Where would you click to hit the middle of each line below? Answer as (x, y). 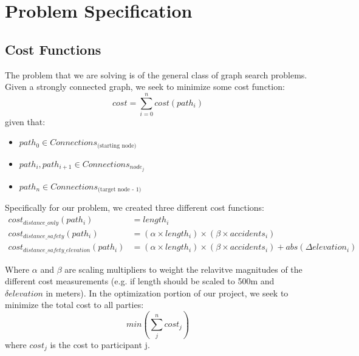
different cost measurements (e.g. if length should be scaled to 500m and (140, 281)
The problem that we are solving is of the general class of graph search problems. (156, 74)
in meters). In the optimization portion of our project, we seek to (167, 293)
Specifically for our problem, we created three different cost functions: (135, 207)
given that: (25, 121)
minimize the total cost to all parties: (74, 305)
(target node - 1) (120, 190)
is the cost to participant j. (100, 344)
